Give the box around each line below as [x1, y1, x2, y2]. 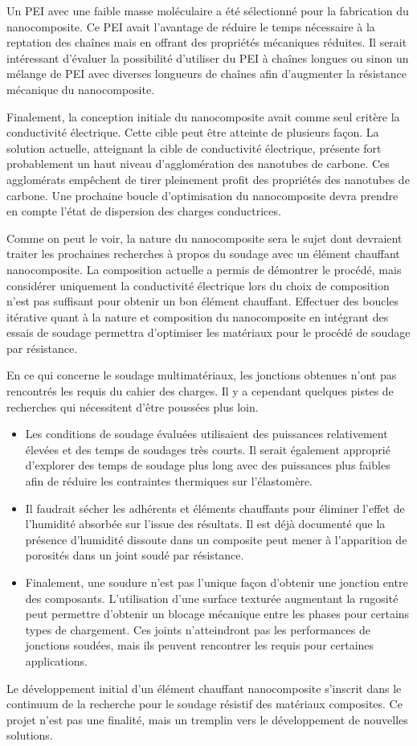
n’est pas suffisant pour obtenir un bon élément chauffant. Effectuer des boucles [6, 293, 399, 309]
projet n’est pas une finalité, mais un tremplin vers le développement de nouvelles [6, 711, 408, 728]
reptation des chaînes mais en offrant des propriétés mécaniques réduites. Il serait [6, 34, 407, 51]
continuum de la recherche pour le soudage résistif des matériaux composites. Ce [6, 695, 403, 712]
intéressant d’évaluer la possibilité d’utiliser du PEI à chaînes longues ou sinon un [6, 49, 409, 66]
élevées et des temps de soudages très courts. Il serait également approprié [25, 441, 390, 457]
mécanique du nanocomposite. [6, 80, 155, 97]
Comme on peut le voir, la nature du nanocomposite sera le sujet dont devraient [6, 229, 403, 246]
